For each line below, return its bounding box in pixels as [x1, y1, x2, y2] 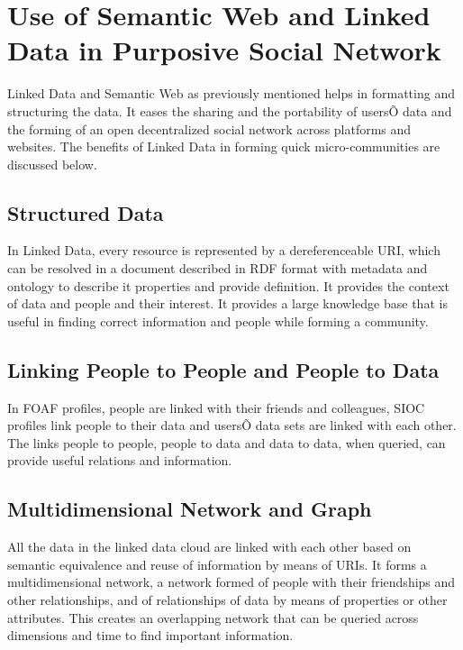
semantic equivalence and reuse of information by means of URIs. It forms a [7, 554, 427, 573]
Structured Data [7, 198, 164, 226]
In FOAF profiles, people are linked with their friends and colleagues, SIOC [7, 398, 425, 417]
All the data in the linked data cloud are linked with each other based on [7, 537, 412, 556]
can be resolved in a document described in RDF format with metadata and [7, 259, 428, 278]
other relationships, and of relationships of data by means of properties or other [7, 590, 448, 609]
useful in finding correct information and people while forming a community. [7, 311, 429, 330]
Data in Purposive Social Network [7, 32, 441, 69]
